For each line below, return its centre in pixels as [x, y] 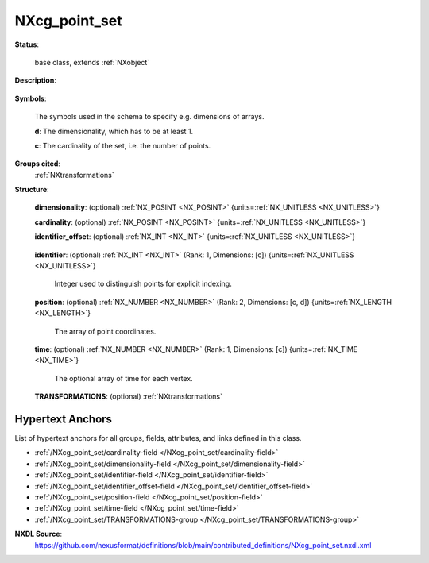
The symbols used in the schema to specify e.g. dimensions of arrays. [149, 117]
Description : [36, 80]
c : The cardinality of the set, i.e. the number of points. [123, 145]
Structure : [32, 190]
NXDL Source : [39, 534]
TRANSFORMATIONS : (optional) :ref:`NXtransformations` [128, 396]
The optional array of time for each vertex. [124, 378]
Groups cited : [38, 164]
